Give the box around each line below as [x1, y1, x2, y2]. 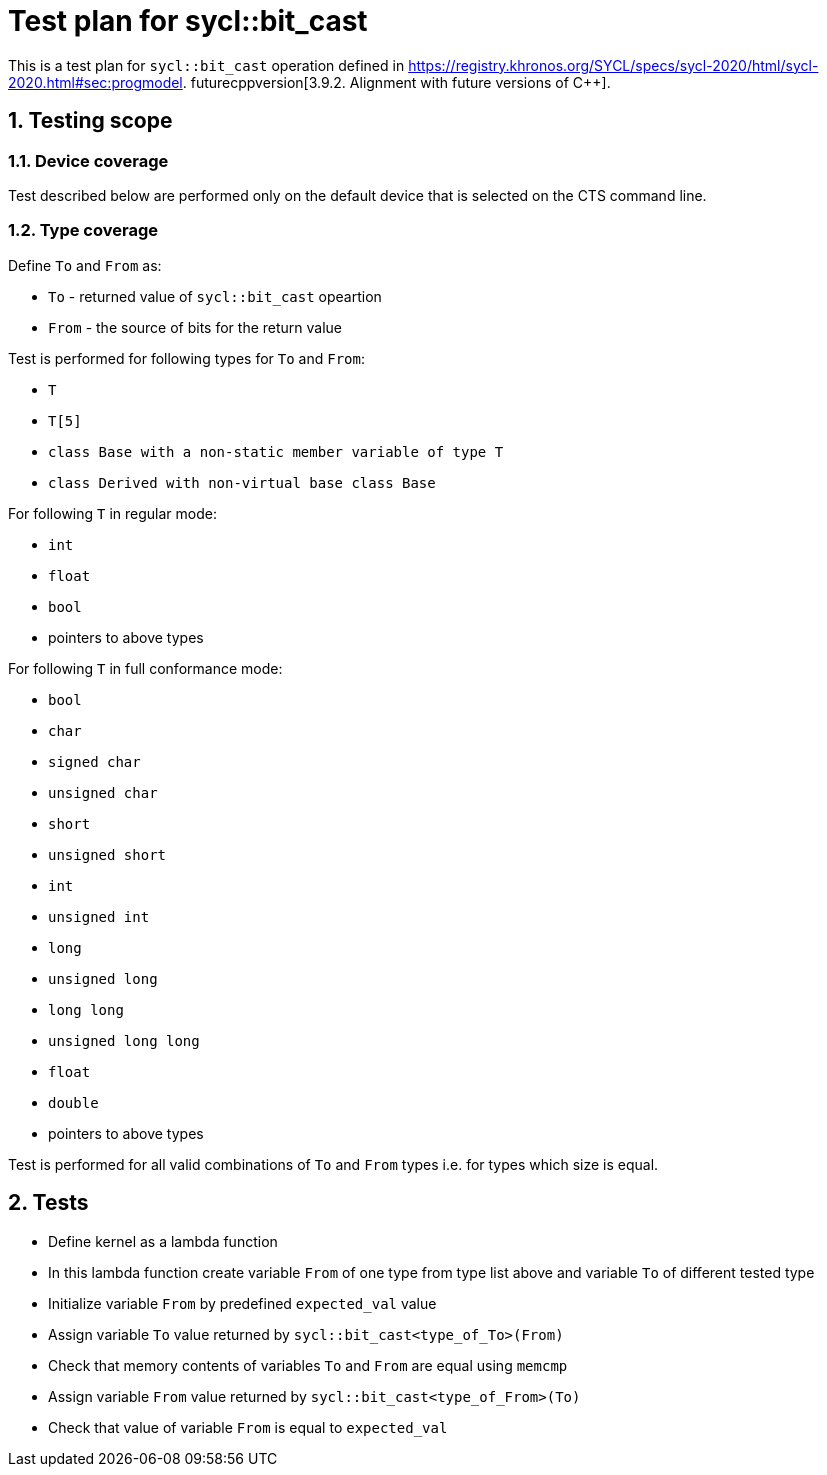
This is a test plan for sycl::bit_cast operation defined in [8, 56, 405, 74]
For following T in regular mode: [8, 504, 217, 522]
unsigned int [48, 908, 150, 925]
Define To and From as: [8, 256, 162, 274]
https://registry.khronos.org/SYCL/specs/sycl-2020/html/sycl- [408, 56, 819, 74]
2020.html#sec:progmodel [8, 73, 183, 91]
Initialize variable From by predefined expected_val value [48, 1294, 437, 1312]
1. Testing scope [8, 108, 173, 134]
